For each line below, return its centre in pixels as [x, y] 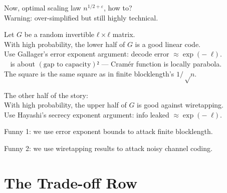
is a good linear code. [168, 44]
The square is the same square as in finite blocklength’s [89, 73]
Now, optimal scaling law [43, 7]
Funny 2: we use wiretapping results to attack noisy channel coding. [108, 148]
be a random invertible [59, 34]
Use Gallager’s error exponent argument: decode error [87, 54]
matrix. [124, 34]
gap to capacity [67, 64]
